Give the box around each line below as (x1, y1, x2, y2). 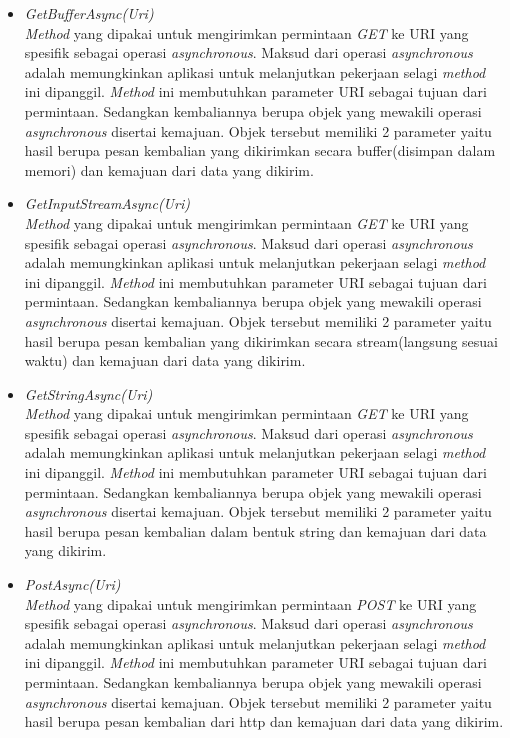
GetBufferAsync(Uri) (24, 3, 154, 23)
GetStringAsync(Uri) (24, 383, 153, 404)
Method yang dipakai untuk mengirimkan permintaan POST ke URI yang (24, 593, 477, 614)
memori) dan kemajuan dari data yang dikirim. (24, 159, 314, 180)
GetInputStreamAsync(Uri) (24, 193, 190, 214)
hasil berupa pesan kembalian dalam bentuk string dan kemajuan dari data (24, 520, 487, 541)
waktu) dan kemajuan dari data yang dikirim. (24, 350, 306, 371)
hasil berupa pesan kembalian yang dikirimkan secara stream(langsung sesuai (24, 330, 499, 351)
